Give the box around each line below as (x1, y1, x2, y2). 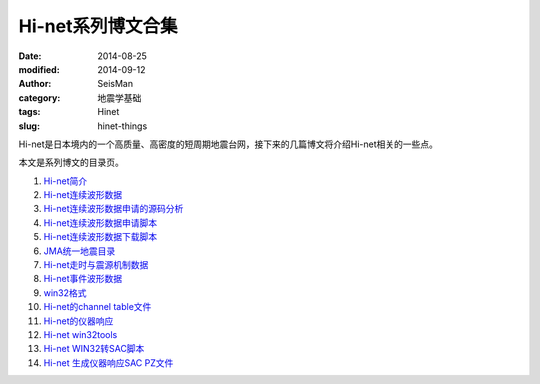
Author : (18, 78, 52, 90)
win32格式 (43, 286, 87, 299)
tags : (18, 106, 41, 118)
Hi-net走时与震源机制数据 (43, 259, 149, 271)
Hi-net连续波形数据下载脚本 (43, 231, 158, 243)
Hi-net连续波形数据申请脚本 (43, 216, 158, 229)
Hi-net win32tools (43, 328, 118, 340)
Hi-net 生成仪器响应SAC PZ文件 (43, 356, 174, 369)
